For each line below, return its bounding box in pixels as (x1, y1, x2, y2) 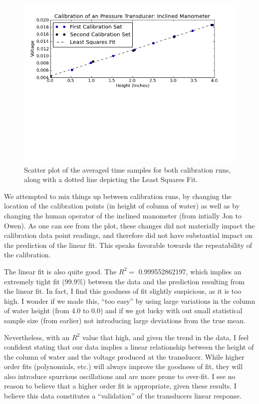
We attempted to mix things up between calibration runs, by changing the (4, 191, 232, 201)
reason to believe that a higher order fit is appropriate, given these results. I (4, 381, 237, 391)
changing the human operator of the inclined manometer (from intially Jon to (4, 210, 242, 220)
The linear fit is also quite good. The (4, 266, 117, 276)
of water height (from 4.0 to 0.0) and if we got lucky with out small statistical (4, 305, 243, 316)
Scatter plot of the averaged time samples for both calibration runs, (24, 164, 231, 175)
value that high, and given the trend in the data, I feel (82, 332, 249, 342)
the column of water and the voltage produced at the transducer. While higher (4, 351, 245, 362)
